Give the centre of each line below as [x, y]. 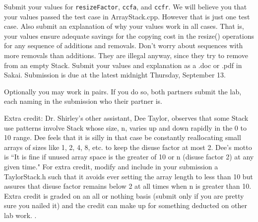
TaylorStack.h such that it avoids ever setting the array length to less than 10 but [129, 176]
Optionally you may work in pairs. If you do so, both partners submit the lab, [123, 91]
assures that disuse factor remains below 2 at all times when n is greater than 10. [128, 186]
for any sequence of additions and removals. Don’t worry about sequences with [124, 45]
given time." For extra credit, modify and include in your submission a [111, 166]
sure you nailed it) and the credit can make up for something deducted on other [126, 205]
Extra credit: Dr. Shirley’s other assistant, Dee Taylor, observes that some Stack [126, 118]
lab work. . [20, 215]
